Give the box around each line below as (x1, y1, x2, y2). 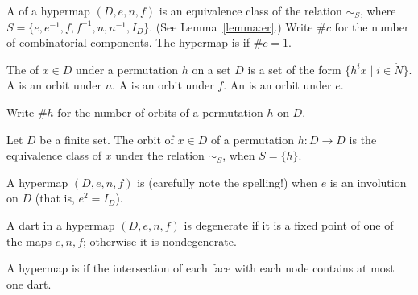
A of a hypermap (6, 2, 90, 19)
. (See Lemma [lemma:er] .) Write (149, 18, 313, 35)
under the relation (115, 147, 205, 164)
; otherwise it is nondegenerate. (83, 232, 237, 249)
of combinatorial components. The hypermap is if (6, 34, 250, 51)
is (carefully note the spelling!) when (137, 173, 317, 190)
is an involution (329, 173, 407, 190)
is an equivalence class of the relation (159, 2, 342, 19)
